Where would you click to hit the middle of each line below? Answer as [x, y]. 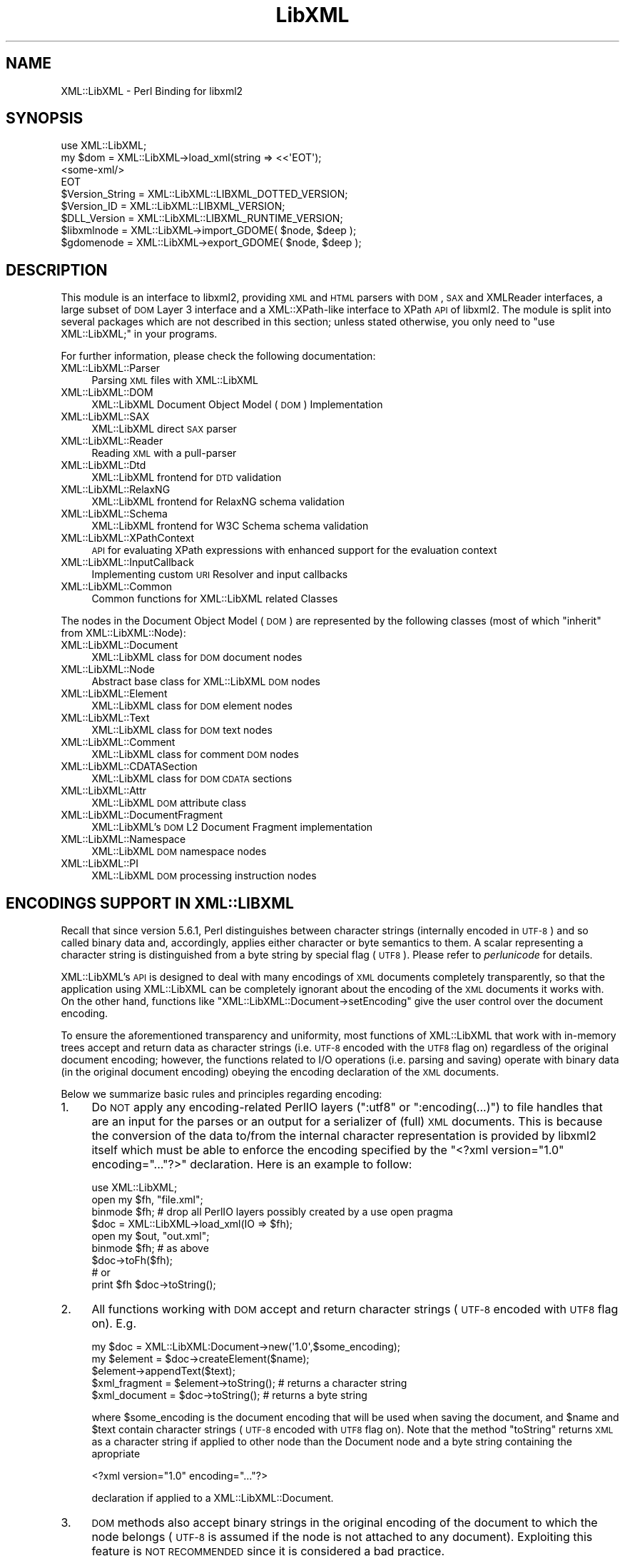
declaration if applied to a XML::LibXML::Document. [213, 1498]
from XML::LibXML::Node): [123, 633]
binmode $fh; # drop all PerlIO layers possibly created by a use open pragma [272, 1212]
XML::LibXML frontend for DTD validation [187, 478]
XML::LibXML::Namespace [123, 839]
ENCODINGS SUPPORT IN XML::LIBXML [150, 903]
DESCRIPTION [57, 270]
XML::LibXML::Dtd [103, 465]
